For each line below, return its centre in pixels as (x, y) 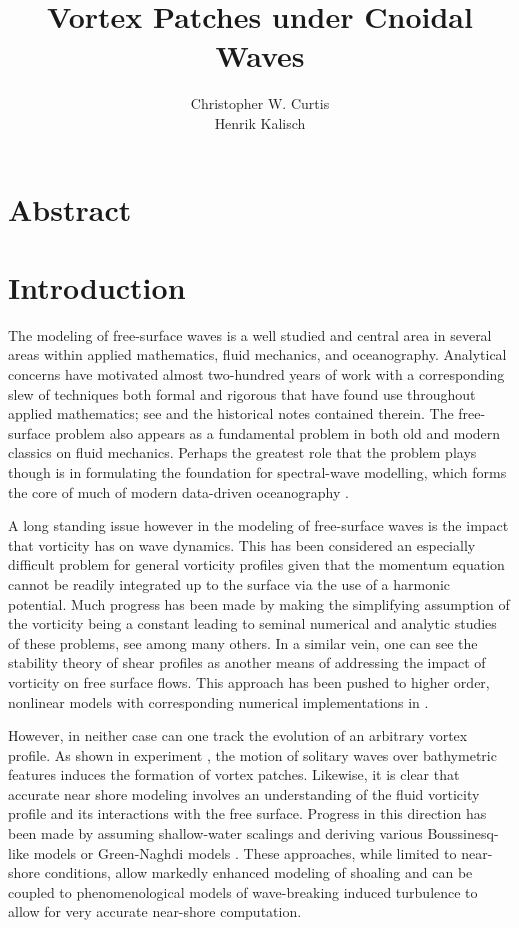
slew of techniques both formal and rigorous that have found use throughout (242, 393)
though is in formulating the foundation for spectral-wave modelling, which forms (257, 471)
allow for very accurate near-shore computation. (155, 911)
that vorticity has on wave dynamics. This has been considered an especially (242, 544)
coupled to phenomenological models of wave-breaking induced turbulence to (243, 891)
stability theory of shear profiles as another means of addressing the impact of (247, 662)
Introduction (97, 286)
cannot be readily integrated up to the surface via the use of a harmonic (229, 583)
